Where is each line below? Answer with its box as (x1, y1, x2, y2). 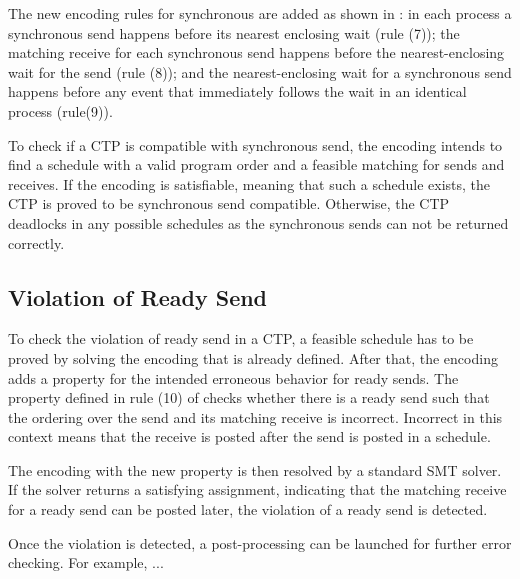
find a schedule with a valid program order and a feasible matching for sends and (8, 154, 505, 175)
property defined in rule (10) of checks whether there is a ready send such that (8, 387, 490, 408)
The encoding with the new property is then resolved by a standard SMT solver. (8, 459, 502, 480)
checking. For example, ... (8, 552, 164, 573)
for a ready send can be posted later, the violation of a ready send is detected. (8, 499, 488, 520)
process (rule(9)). (8, 100, 113, 121)
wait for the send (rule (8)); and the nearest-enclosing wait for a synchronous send (8, 61, 512, 82)
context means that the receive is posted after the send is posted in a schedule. (8, 426, 491, 447)
